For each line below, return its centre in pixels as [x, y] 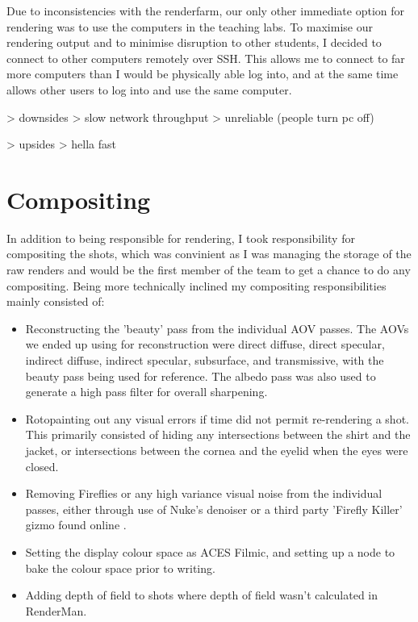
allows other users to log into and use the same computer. [149, 89]
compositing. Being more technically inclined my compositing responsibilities [196, 285]
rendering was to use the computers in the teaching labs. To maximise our [190, 26]
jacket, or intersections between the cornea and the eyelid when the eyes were [217, 450]
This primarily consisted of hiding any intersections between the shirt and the [218, 434]
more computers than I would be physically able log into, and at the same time [203, 74]
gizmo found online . [76, 525]
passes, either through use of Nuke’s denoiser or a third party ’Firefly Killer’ [214, 509]
